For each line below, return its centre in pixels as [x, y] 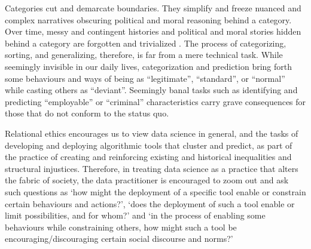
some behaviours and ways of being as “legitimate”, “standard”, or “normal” [145, 78]
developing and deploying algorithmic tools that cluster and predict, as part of [149, 145]
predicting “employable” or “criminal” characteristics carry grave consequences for [155, 101]
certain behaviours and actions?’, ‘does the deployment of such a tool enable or [150, 203]
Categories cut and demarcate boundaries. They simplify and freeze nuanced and [153, 8]
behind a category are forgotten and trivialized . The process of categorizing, [146, 43]
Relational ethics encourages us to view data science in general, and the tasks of [152, 133]
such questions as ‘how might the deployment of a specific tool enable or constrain [155, 191]
